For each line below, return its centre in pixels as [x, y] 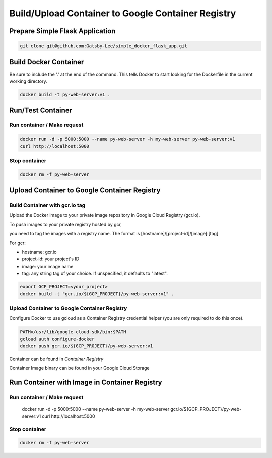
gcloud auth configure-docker [57, 339]
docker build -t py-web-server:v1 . [65, 95]
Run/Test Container [41, 111]
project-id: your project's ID [51, 259]
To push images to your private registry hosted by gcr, [65, 224]
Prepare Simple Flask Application [62, 31]
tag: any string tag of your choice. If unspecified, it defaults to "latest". [95, 273]
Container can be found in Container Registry [56, 359]
